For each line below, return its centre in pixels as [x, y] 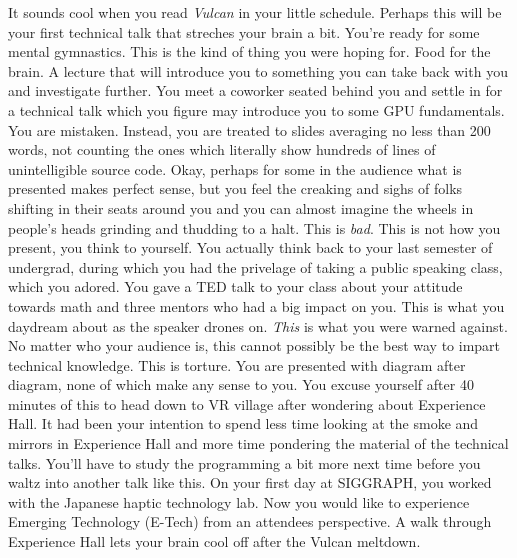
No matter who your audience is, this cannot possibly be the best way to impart [254, 345]
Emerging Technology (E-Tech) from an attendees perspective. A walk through [250, 521]
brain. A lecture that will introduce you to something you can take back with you [258, 70]
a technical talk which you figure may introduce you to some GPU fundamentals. [256, 109]
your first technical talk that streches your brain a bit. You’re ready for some [244, 31]
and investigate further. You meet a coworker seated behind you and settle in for [255, 90]
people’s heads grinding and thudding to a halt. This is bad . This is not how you [254, 227]
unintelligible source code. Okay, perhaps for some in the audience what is [235, 168]
